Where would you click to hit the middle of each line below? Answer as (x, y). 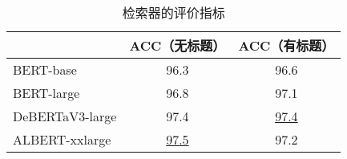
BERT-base (45, 69)
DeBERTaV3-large (65, 116)
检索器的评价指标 (173, 12)
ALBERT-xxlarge (62, 139)
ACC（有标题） (286, 45)
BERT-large (46, 93)
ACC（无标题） (178, 45)
